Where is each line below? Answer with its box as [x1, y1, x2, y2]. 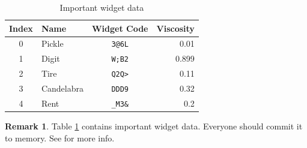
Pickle [41, 37, 64, 50]
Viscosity [156, 22, 195, 34]
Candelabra [41, 82, 84, 95]
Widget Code [91, 22, 148, 34]
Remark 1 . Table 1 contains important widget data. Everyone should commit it [5, 120, 303, 132]
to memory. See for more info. [5, 131, 115, 144]
